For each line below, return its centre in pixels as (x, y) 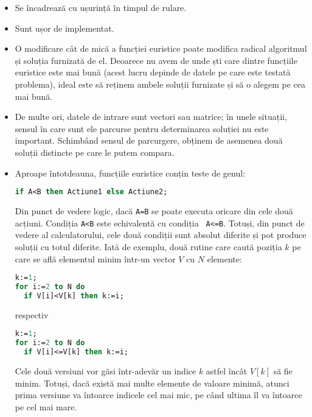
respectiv (32, 314)
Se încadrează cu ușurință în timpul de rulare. (101, 7)
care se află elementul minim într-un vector (95, 258)
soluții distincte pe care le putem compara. (95, 152)
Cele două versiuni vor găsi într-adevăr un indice (106, 370)
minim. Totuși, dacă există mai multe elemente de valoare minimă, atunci (152, 383)
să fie (283, 370)
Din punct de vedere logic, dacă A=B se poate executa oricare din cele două (154, 211)
